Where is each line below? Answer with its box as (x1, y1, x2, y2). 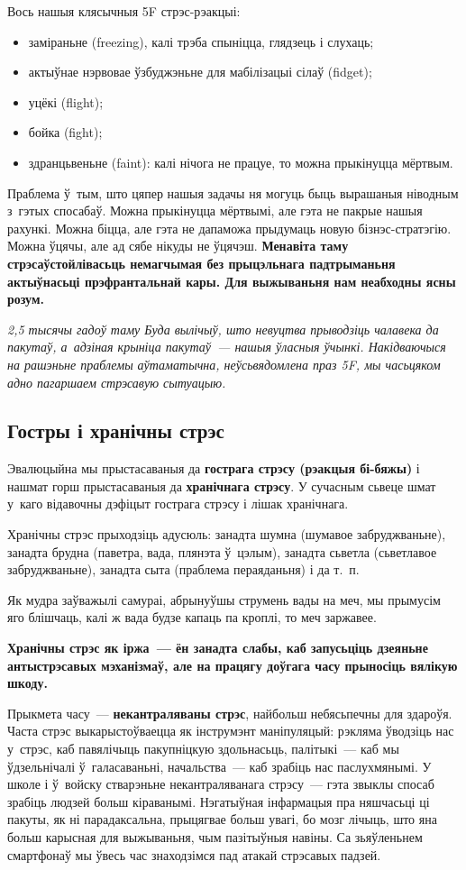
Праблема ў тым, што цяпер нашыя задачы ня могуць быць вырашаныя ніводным (7, 183, 459, 202)
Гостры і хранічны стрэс (7, 417, 224, 444)
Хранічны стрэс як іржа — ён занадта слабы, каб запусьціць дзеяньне (7, 638, 428, 657)
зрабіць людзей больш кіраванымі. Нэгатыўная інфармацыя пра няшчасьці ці (7, 792, 430, 810)
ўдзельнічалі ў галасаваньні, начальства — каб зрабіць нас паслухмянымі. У (7, 756, 432, 775)
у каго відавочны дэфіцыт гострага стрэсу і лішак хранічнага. (7, 494, 349, 513)
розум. (7, 289, 44, 308)
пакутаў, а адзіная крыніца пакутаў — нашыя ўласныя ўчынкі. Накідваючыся (7, 337, 446, 356)
